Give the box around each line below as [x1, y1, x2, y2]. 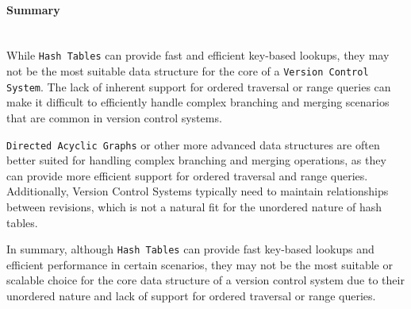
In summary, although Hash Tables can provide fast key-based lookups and [6, 241, 375, 257]
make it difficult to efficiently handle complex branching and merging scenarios [6, 94, 390, 110]
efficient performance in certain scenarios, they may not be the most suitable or [6, 256, 393, 272]
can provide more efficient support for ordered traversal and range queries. [6, 167, 368, 183]
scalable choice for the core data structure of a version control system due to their [6, 272, 405, 288]
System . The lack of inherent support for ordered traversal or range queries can [6, 78, 391, 95]
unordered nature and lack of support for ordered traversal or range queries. [6, 288, 376, 304]
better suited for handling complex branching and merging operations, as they [6, 152, 386, 168]
